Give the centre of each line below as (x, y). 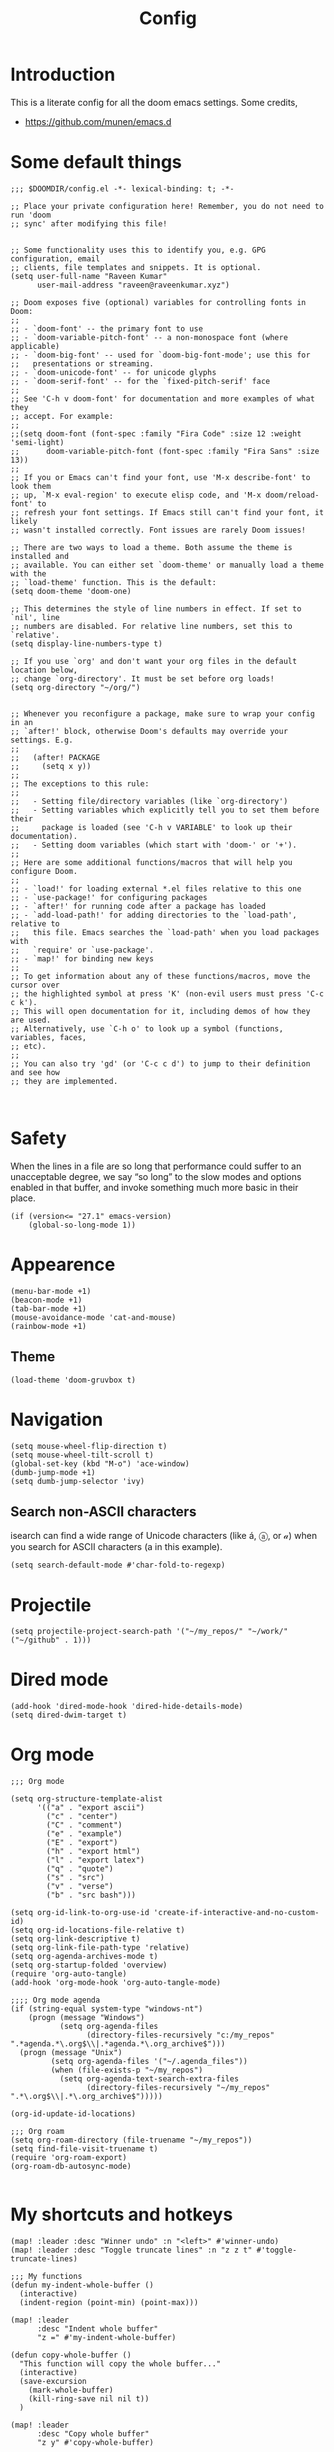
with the (28, 573)
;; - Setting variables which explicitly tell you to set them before (165, 810)
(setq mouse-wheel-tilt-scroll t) (82, 1455)
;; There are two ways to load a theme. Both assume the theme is (151, 547)
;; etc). (28, 1046)
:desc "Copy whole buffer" (93, 2434)
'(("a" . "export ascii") (90, 1808)
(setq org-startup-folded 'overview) (89, 1965)
